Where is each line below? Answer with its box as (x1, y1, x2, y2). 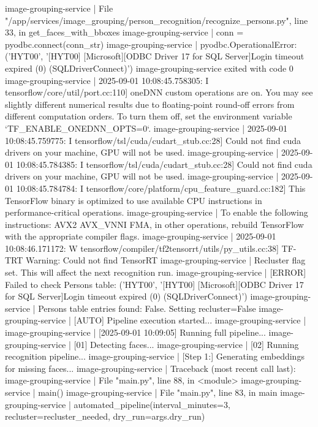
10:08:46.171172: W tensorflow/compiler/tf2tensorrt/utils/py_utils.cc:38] (5, 241, 279, 254)
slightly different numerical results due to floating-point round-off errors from (5, 97, 295, 110)
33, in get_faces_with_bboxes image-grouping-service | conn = (5, 26, 244, 39)
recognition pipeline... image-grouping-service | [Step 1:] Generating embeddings (5, 350, 305, 363)
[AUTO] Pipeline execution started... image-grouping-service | (74, 314, 306, 327)
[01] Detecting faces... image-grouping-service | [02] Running (74, 338, 299, 350)
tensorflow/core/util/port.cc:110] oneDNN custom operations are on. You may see (5, 86, 313, 99)
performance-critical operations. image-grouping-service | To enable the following (5, 206, 308, 219)
